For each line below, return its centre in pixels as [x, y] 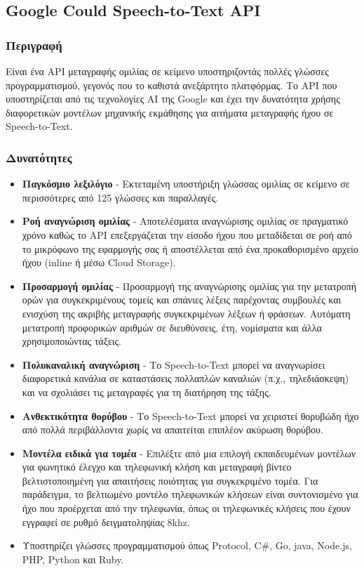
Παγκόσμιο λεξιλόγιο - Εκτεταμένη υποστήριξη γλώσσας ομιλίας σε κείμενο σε [186, 184]
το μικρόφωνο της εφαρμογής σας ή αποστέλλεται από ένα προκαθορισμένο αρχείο [190, 248]
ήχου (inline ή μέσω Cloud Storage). [99, 262]
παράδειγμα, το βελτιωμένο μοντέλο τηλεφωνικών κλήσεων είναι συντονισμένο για [190, 494]
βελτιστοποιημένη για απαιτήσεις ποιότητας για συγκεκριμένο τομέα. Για [170, 480]
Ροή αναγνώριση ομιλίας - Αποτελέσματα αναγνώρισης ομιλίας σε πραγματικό [185, 221]
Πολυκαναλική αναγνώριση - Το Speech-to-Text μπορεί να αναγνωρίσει [174, 364]
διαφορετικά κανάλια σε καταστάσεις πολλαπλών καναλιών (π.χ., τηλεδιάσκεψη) [186, 378]
